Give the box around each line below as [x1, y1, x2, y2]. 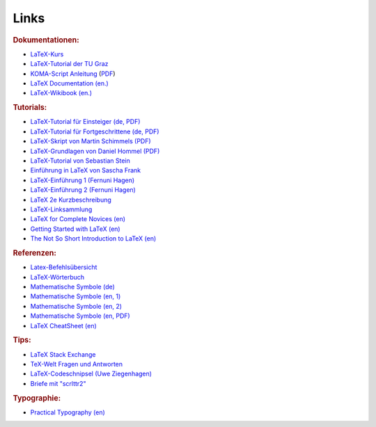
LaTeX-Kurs [30, 49, 64, 58]
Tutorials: [13, 103, 47, 113]
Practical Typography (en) [30, 408, 106, 417]
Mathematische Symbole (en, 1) [30, 292, 121, 300]
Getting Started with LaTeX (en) [30, 225, 121, 233]
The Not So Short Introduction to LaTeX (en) [30, 234, 157, 243]
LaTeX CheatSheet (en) [30, 321, 97, 330]
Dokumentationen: [13, 35, 79, 45]
